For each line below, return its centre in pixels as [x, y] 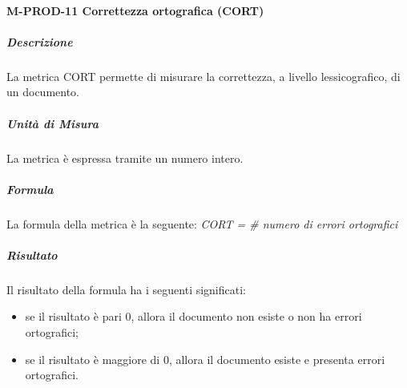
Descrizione [40, 41]
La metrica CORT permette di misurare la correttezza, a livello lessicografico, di [203, 76]
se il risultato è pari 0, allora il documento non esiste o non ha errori [193, 316]
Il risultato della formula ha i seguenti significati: [126, 289]
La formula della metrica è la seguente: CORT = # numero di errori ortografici [202, 223]
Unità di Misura [52, 123]
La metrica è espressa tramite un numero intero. [125, 158]
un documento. [43, 92]
